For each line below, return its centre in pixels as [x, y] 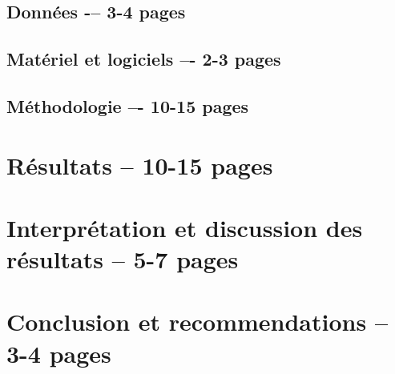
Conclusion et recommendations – [197, 322]
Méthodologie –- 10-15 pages [128, 105]
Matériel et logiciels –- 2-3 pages [144, 59]
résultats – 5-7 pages [123, 259]
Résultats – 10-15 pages [140, 165]
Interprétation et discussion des [185, 227]
